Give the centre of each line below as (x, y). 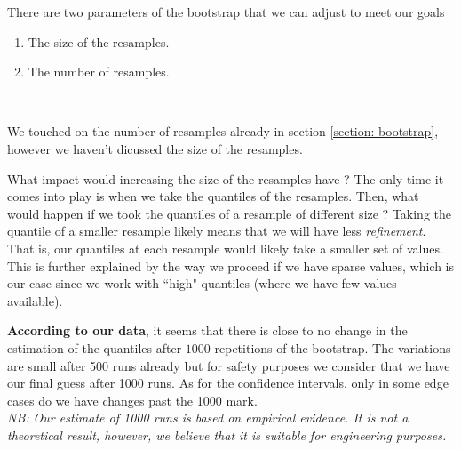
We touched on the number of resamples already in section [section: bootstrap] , (223, 131)
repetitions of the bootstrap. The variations (333, 347)
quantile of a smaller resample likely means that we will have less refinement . (217, 231)
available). (35, 300)
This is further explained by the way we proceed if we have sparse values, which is (231, 265)
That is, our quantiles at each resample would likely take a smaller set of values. (225, 248)
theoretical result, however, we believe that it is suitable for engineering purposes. (227, 434)
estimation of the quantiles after (95, 347)
